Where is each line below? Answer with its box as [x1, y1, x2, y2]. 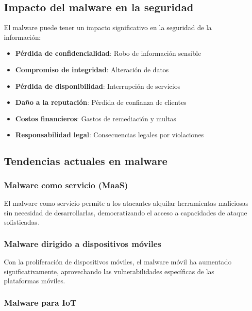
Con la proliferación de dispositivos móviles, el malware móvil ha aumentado [4, 256, 232, 266]
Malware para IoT [4, 296, 77, 308]
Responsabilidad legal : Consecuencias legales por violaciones [15, 130, 204, 140]
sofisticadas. [4, 217, 39, 227]
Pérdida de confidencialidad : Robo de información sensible [15, 48, 201, 58]
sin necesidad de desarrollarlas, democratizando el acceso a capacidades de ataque [4, 207, 247, 217]
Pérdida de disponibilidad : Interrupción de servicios [15, 81, 181, 91]
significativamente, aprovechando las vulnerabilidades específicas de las [4, 266, 214, 276]
